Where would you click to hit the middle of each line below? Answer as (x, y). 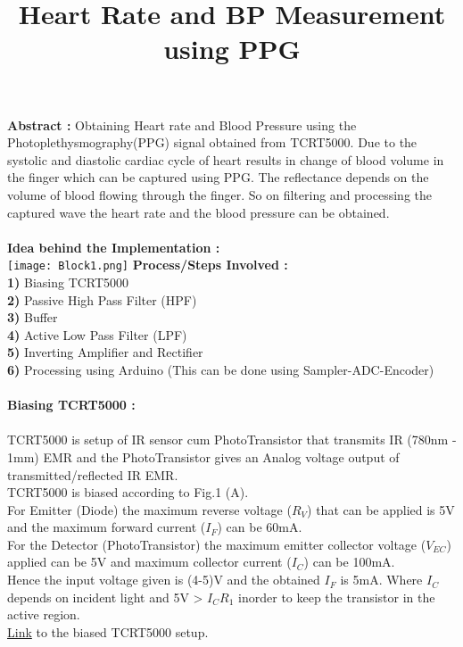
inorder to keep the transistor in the (337, 597)
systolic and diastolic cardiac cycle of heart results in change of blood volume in (226, 159)
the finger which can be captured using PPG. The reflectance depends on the (218, 177)
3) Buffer (33, 317)
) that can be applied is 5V (381, 509)
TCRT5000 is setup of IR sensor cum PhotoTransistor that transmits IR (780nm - (232, 440)
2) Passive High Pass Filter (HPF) (102, 299)
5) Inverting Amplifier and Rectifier (105, 352)
